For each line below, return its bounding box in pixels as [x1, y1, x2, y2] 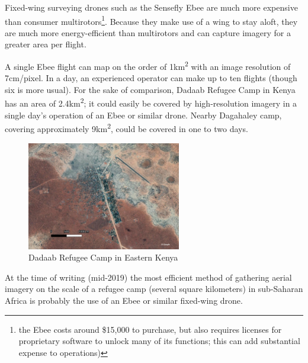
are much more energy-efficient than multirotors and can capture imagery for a [5, 26, 291, 38]
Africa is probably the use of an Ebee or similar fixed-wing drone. [5, 294, 243, 307]
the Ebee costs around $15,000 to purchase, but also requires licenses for [18, 323, 282, 335]
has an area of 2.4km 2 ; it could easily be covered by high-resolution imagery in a [5, 95, 297, 110]
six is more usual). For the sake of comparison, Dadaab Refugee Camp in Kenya [5, 83, 296, 95]
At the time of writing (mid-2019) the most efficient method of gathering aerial [5, 271, 292, 283]
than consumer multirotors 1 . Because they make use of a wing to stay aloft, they [5, 13, 298, 27]
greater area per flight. [5, 38, 86, 50]
